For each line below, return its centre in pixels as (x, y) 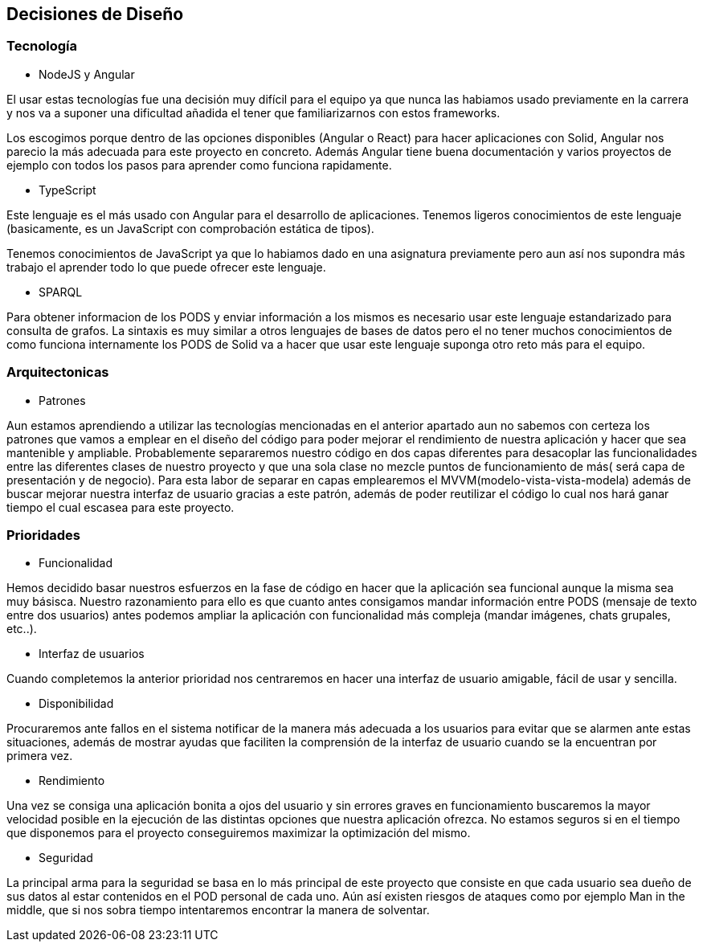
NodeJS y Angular (87, 74)
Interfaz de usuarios (92, 654)
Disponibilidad (76, 704)
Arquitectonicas (58, 372)
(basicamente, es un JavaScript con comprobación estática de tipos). (190, 228)
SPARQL (61, 292)
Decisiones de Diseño (95, 14)
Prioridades (43, 535)
